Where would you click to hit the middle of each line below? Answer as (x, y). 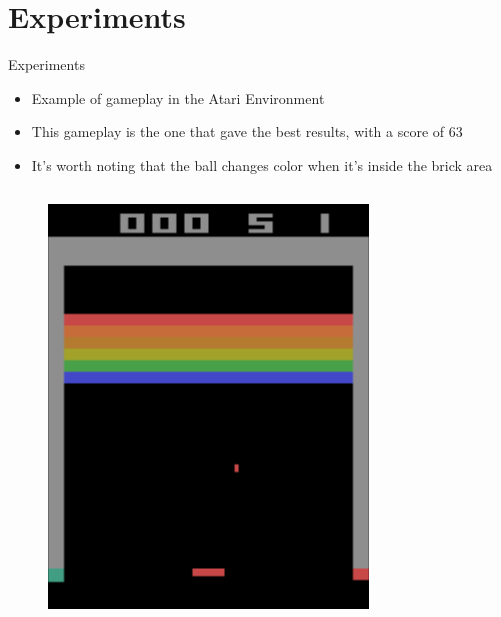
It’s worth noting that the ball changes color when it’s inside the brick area (262, 164)
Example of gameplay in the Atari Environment (178, 97)
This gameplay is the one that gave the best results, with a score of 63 (247, 131)
